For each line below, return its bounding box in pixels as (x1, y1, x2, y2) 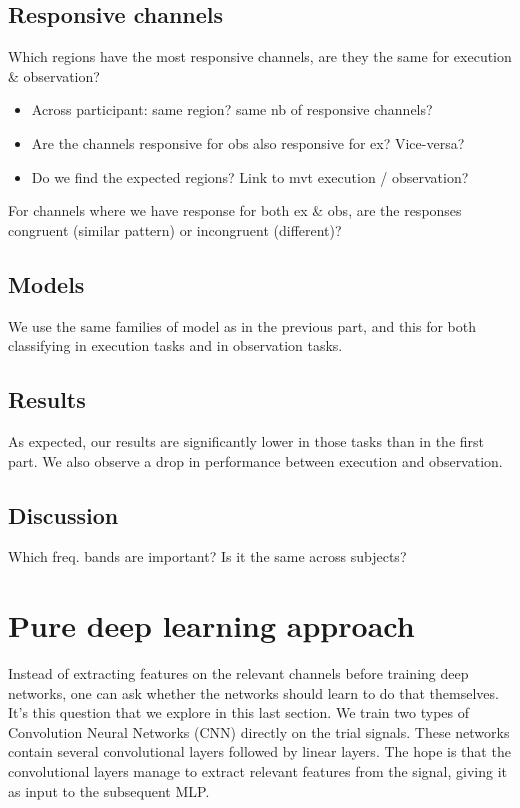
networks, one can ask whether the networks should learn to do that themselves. (8, 682, 499, 703)
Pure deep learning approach (8, 605, 415, 646)
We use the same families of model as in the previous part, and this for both (8, 315, 477, 336)
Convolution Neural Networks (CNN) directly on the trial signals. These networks (8, 721, 510, 742)
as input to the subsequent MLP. (8, 780, 210, 801)
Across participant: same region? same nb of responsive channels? (31, 99, 433, 120)
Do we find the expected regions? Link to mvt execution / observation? (31, 166, 469, 187)
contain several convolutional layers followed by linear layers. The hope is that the (8, 741, 511, 762)
